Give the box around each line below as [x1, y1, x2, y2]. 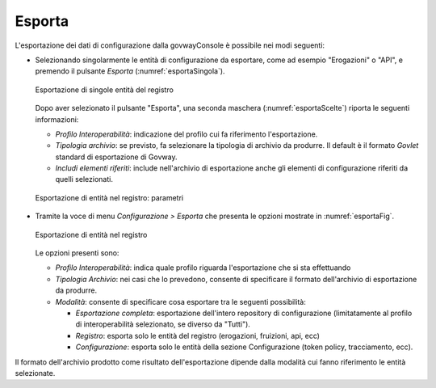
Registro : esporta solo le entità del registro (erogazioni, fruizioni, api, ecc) [75, 331, 321, 340]
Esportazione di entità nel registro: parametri [35, 192, 184, 202]
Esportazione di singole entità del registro [35, 85, 174, 95]
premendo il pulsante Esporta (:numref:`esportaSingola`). [35, 66, 225, 76]
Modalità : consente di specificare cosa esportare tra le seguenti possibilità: [55, 297, 306, 306]
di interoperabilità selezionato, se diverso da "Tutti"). [75, 319, 250, 329]
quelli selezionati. [55, 175, 113, 184]
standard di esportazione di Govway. [55, 152, 178, 162]
